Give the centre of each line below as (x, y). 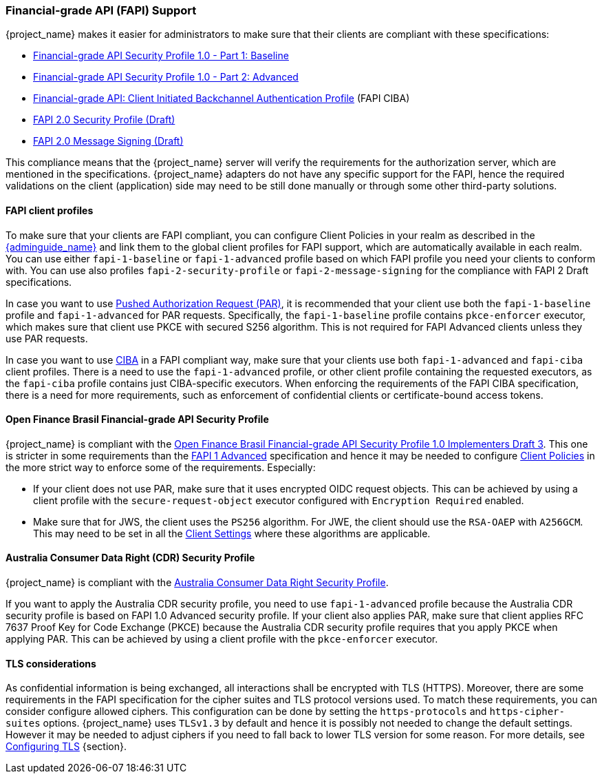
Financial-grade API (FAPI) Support (101, 10)
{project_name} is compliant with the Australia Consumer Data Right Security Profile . (197, 583)
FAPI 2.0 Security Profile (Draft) (104, 120)
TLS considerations (51, 663)
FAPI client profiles (50, 210)
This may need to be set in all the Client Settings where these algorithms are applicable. (232, 533)
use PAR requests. (47, 338)
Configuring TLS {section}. (66, 747)
